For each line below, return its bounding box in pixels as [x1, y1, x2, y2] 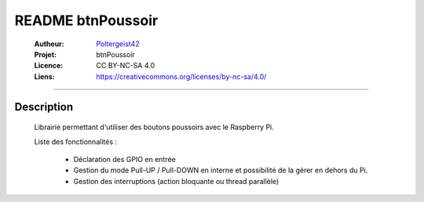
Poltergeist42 [96, 39, 140, 49]
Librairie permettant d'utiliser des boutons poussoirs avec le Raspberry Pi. [34, 122, 275, 132]
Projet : [34, 49, 57, 59]
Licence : [34, 61, 64, 70]
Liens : [34, 71, 55, 81]
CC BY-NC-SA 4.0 [96, 61, 155, 70]
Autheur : [34, 39, 64, 49]
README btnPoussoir [14, 12, 159, 29]
